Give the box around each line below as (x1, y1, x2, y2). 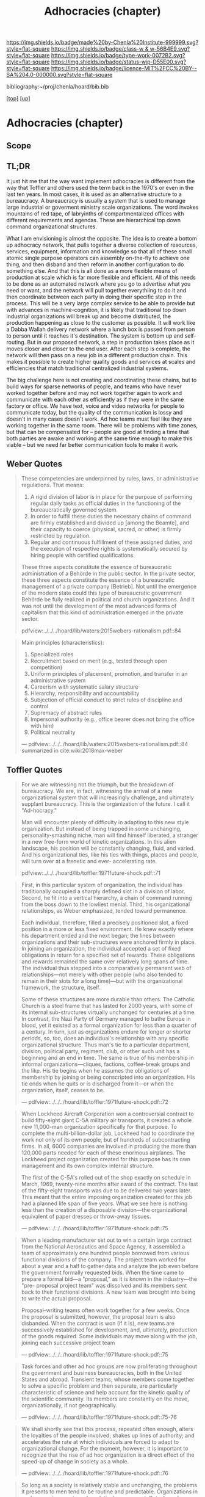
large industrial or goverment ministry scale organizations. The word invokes (6, 203, 199, 211)
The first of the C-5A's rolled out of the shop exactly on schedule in (21, 1174, 191, 1181)
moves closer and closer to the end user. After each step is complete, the (6, 345, 191, 352)
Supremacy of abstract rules (30, 709, 103, 717)
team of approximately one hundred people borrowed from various (21, 1250, 190, 1257)
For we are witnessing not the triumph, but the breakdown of (21, 781, 174, 788)
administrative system (30, 676, 86, 684)
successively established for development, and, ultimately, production (21, 1326, 198, 1333)
